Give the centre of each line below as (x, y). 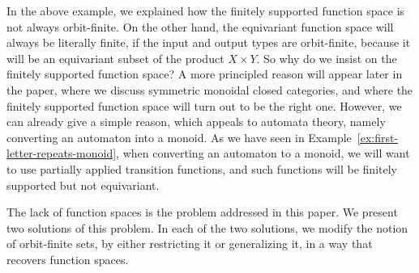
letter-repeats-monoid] (62, 153)
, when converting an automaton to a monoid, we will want (263, 153)
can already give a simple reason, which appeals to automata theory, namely (196, 122)
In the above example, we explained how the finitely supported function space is (206, 10)
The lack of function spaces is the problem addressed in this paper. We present (202, 212)
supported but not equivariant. (83, 185)
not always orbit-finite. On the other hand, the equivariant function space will (200, 26)
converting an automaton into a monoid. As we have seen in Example (179, 137)
